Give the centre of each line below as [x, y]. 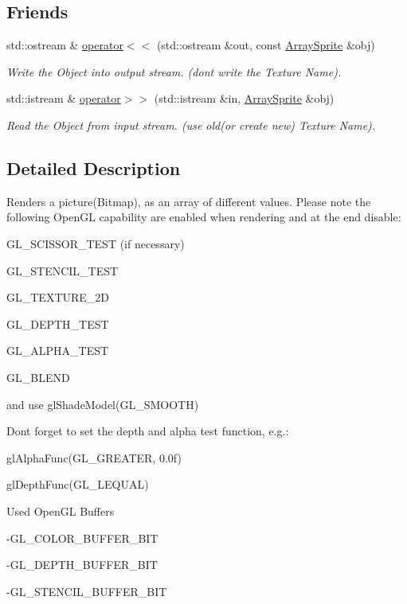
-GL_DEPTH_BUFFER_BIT [82, 565]
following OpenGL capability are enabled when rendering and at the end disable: [204, 217]
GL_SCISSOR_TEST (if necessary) [96, 243]
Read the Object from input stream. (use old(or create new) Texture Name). [191, 125]
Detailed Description [94, 168]
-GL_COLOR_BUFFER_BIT [82, 538]
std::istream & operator [64, 98]
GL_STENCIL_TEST [63, 270]
